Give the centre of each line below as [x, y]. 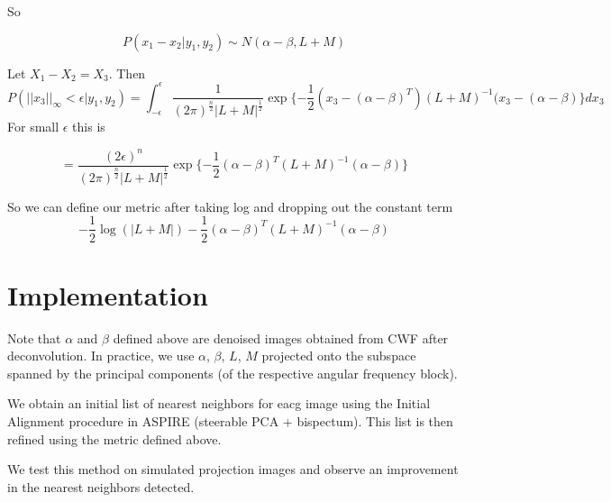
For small [33, 127]
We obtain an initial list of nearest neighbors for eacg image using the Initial [219, 403]
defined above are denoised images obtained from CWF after [281, 338]
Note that [34, 338]
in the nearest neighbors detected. [101, 486]
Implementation [108, 294]
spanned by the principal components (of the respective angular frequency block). [233, 373]
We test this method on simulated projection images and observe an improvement [233, 469]
